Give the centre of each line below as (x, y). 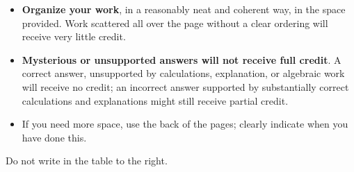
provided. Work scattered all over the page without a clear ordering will (175, 23)
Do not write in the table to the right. (87, 161)
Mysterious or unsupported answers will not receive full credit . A (182, 59)
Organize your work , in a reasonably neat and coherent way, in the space (184, 9)
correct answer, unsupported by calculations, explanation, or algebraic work (183, 73)
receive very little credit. (74, 36)
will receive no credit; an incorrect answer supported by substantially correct (185, 86)
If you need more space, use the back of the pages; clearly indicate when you (185, 124)
